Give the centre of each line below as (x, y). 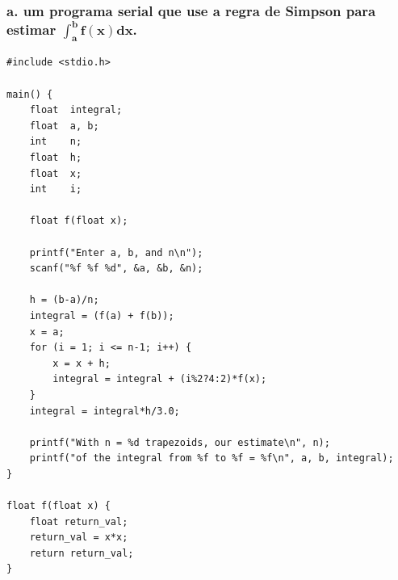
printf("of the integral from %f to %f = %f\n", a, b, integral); (212, 458)
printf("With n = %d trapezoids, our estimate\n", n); (180, 442)
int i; (56, 189)
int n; (56, 142)
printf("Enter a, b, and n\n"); (116, 252)
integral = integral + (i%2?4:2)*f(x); (160, 379)
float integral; (76, 110)
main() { (30, 94)
